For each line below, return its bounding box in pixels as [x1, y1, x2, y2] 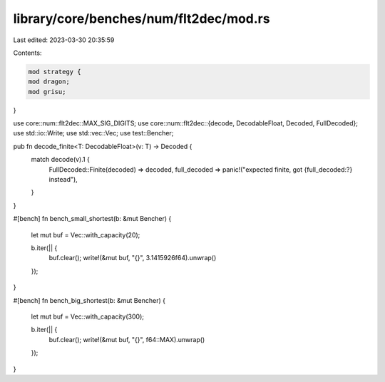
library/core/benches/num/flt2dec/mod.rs [13, 11, 270, 26]
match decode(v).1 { [31, 155, 91, 164]
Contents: [13, 48, 42, 57]
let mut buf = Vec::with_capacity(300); [31, 312, 144, 321]
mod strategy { [28, 68, 81, 76]
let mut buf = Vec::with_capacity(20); [31, 230, 140, 239]
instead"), [48, 175, 78, 184]
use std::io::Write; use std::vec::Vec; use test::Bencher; [13, 129, 174, 138]
